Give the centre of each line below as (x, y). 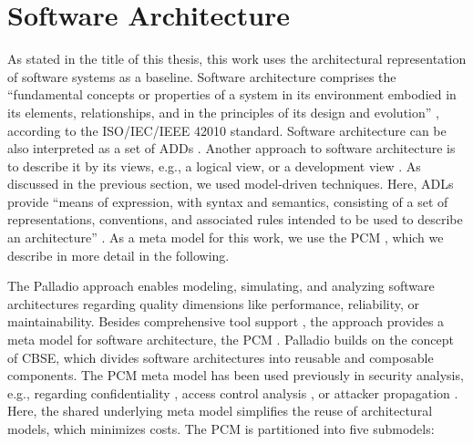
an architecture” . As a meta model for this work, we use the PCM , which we (226, 237)
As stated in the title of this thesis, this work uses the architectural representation (237, 59)
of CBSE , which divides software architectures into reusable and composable (221, 357)
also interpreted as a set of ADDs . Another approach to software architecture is (231, 148)
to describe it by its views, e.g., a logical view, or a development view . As (214, 165)
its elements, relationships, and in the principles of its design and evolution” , (223, 112)
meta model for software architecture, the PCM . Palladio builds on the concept (231, 340)
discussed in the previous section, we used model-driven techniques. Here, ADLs (231, 184)
